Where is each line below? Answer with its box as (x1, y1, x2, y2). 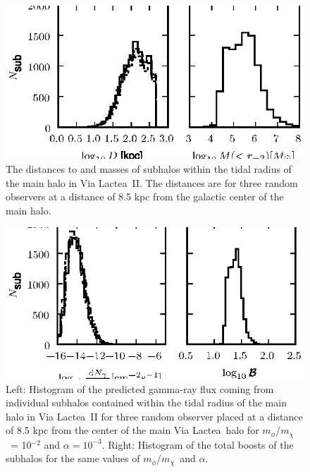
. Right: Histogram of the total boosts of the (101, 437, 294, 452)
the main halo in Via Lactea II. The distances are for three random (6, 175, 298, 190)
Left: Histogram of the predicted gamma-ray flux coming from (6, 381, 274, 396)
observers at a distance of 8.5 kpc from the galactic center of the (6, 189, 284, 204)
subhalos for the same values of (6, 451, 140, 466)
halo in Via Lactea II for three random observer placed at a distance (6, 409, 303, 423)
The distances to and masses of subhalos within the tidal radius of (6, 162, 292, 176)
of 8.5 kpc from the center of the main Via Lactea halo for (6, 423, 259, 437)
